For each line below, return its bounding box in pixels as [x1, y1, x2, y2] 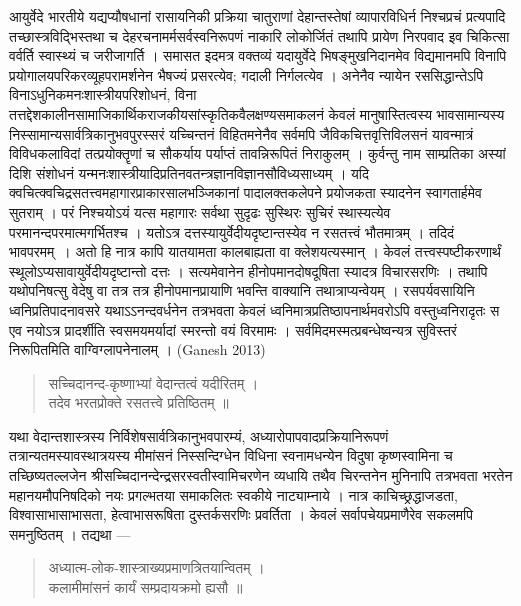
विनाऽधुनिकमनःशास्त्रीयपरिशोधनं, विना [9, 84, 197, 105]
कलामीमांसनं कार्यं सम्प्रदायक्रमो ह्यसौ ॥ [48, 577, 243, 598]
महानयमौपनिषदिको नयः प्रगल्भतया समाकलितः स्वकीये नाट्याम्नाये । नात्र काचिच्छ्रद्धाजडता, [9, 484, 458, 505]
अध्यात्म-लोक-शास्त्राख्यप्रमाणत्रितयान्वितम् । [48, 557, 265, 578]
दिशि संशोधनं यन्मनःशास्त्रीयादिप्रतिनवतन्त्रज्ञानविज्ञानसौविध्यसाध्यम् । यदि [9, 162, 370, 183]
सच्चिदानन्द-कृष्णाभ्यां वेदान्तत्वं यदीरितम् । [48, 372, 259, 393]
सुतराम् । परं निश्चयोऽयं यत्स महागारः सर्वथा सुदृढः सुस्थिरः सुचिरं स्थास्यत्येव [9, 201, 391, 222]
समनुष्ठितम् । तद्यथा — [9, 523, 131, 544]
